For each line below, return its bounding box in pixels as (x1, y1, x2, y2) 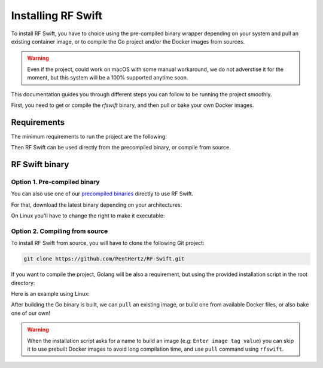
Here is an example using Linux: (11, 290, 90, 298)
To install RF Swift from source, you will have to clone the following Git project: (11, 240, 205, 247)
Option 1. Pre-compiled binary (11, 177, 100, 186)
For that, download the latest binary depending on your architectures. (11, 201, 182, 208)
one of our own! (11, 309, 51, 317)
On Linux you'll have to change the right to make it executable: (11, 212, 165, 219)
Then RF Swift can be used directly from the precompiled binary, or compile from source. (11, 144, 231, 151)
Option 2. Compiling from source (11, 227, 108, 235)
